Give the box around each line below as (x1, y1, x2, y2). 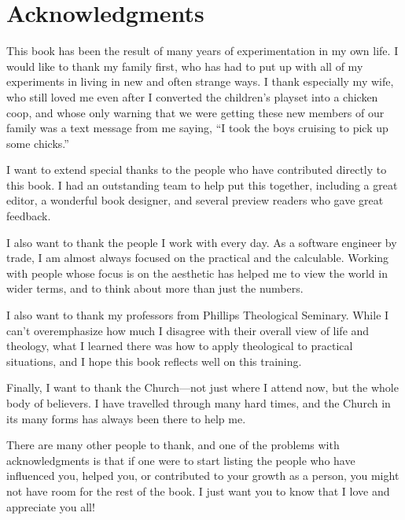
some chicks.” (6, 135, 69, 151)
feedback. (6, 208, 51, 224)
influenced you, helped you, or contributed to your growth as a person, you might (6, 467, 399, 484)
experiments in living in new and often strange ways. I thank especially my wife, (6, 73, 394, 90)
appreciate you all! (6, 498, 95, 514)
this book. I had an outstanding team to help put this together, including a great (6, 176, 398, 193)
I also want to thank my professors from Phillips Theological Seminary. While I (6, 307, 389, 323)
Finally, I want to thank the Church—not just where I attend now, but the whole (6, 379, 399, 396)
